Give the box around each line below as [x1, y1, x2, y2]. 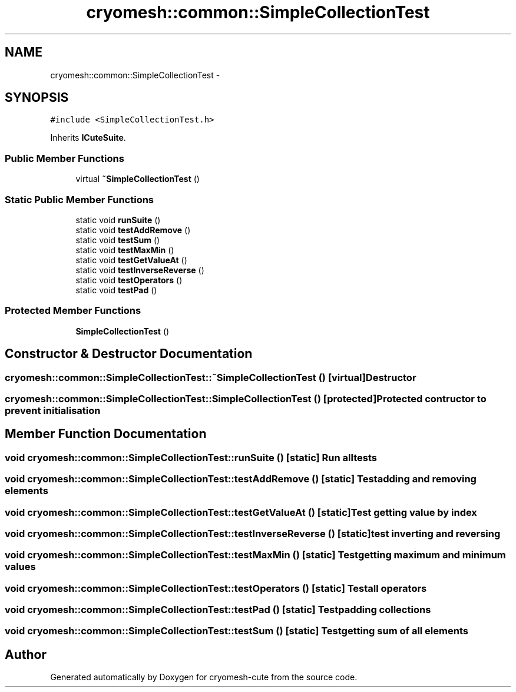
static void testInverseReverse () [75, 264, 204, 275]
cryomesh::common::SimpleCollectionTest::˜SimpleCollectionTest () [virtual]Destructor [5, 371, 416, 383]
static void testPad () [75, 284, 157, 295]
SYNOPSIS [5, 90, 69, 105]
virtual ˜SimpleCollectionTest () [75, 174, 200, 184]
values [5, 561, 36, 573]
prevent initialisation [5, 404, 101, 416]
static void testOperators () [75, 274, 183, 285]
